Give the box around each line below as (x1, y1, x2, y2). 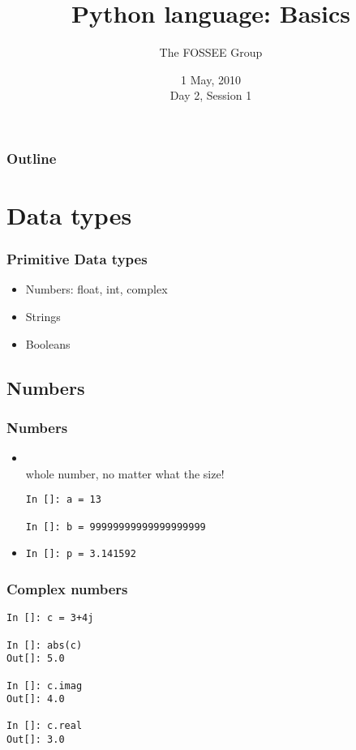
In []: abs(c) (6, 639, 83, 651)
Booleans (25, 335, 71, 352)
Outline (6, 148, 57, 168)
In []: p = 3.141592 (25, 548, 136, 560)
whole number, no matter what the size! (25, 465, 225, 482)
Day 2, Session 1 (169, 87, 252, 104)
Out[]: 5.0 (6, 653, 65, 665)
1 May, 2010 (181, 71, 241, 88)
